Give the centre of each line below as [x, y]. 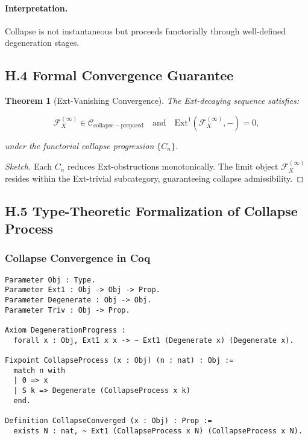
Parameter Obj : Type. [50, 280]
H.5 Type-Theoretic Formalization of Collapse [151, 210]
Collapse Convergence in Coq [78, 258]
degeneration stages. [42, 43]
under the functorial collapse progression [80, 145]
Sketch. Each [29, 166]
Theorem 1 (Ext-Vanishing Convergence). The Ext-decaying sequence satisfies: [152, 100]
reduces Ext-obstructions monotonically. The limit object [173, 166]
